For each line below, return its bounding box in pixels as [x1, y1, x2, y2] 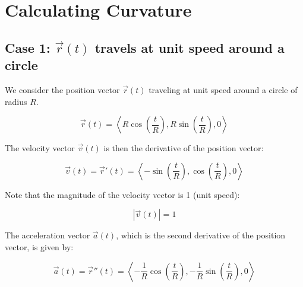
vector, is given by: [5, 240, 74, 253]
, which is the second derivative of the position [116, 229, 286, 241]
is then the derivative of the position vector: [103, 142, 264, 154]
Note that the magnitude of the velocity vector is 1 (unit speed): [5, 188, 240, 200]
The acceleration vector [5, 229, 90, 241]
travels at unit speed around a [94, 38, 285, 56]
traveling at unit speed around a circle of [149, 83, 298, 95]
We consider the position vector [5, 83, 120, 95]
